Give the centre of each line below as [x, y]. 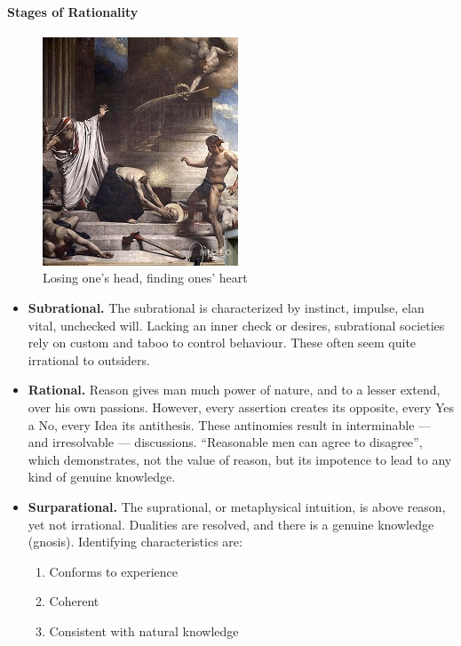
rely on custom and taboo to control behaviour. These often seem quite [222, 343]
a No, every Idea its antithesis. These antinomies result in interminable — [230, 424]
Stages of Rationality [73, 11]
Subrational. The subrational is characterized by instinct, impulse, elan [226, 307]
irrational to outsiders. [89, 359]
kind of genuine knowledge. [102, 477]
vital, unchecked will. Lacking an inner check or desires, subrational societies [236, 325]
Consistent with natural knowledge [144, 630]
